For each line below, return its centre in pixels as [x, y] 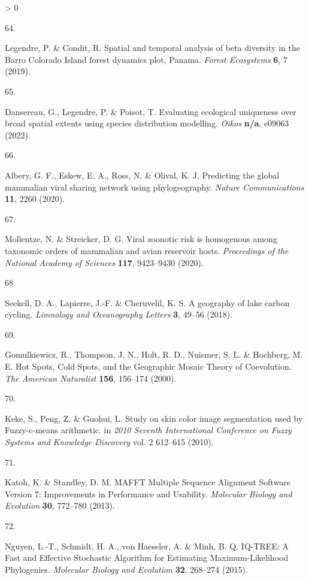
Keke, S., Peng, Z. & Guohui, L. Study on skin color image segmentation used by [154, 418]
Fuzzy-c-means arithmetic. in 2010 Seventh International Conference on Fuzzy [148, 430]
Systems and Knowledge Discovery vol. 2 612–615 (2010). [109, 442]
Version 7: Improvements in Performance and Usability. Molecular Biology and [149, 493]
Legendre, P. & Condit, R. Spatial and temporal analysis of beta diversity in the [152, 48]
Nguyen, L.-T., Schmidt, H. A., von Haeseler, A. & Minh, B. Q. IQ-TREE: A [147, 546]
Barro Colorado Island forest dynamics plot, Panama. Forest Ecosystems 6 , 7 [146, 59]
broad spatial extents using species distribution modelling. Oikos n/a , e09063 [147, 123]
